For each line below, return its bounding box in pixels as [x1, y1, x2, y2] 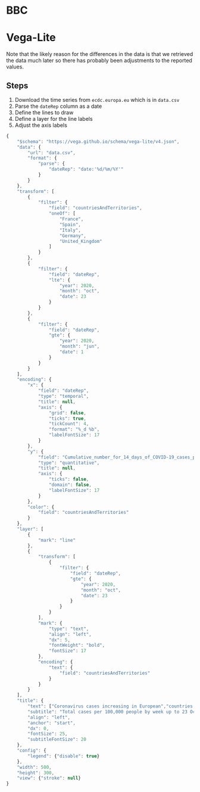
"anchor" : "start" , [27, 720, 76, 726]
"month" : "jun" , [59, 344, 100, 350]
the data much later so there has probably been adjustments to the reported [6, 57, 192, 64]
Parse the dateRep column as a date [14, 102, 102, 110]
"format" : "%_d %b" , [48, 426, 100, 432]
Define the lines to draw [14, 108, 74, 116]
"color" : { [27, 504, 55, 510]
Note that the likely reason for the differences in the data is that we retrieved [6, 51, 193, 58]
